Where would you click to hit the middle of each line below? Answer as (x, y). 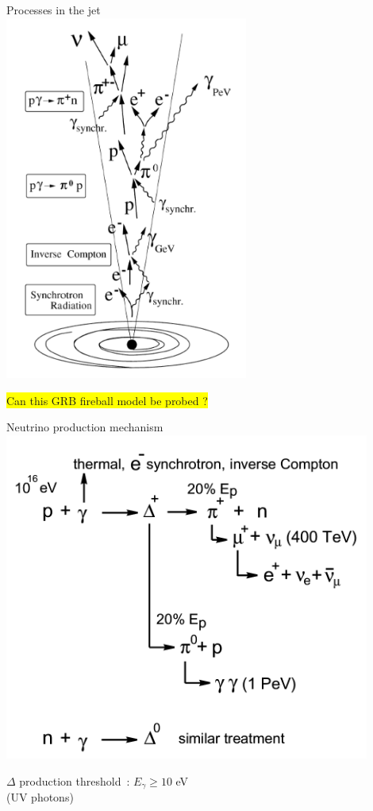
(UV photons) (40, 797)
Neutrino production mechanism (85, 427)
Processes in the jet (54, 10)
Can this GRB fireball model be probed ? (107, 400)
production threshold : (75, 780)
